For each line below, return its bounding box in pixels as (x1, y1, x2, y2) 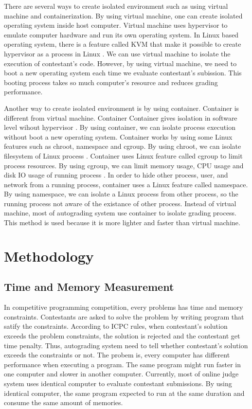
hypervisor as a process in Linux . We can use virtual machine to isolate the (4, 48, 231, 58)
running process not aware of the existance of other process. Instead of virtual (4, 198, 236, 208)
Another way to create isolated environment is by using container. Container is (4, 103, 239, 113)
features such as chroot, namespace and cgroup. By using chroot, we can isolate (4, 141, 241, 151)
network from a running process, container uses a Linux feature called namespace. (4, 179, 248, 189)
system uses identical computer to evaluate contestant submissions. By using (4, 378, 232, 388)
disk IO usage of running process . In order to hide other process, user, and (4, 170, 228, 180)
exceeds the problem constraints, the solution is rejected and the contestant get (4, 331, 240, 341)
